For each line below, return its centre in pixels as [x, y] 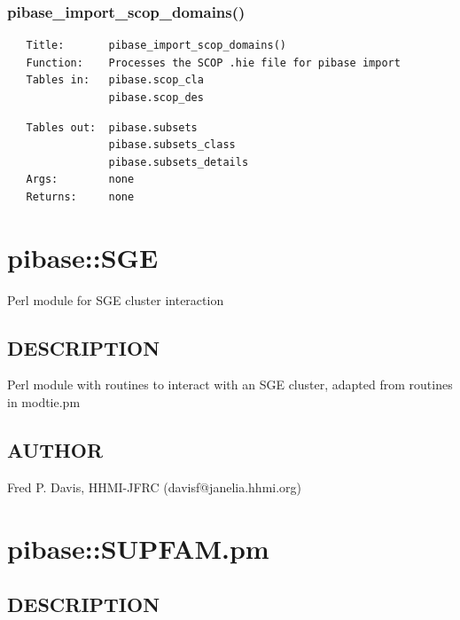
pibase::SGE [83, 257]
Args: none [80, 180]
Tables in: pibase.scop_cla [115, 80]
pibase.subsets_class [172, 145]
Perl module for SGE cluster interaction [116, 299]
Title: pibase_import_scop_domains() [156, 46]
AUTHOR [55, 450]
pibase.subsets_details [179, 162]
